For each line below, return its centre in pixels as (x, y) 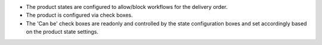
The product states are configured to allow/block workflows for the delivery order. (127, 7)
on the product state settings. (62, 32)
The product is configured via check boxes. (79, 15)
